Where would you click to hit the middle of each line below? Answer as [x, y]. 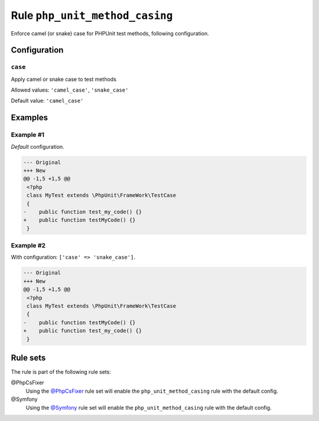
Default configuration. [38, 146]
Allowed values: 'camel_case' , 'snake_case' [70, 90]
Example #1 [27, 135]
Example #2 [28, 246]
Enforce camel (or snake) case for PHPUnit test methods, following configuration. [110, 33]
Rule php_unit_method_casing [92, 15]
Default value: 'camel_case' [47, 101]
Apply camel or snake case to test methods [64, 79]
